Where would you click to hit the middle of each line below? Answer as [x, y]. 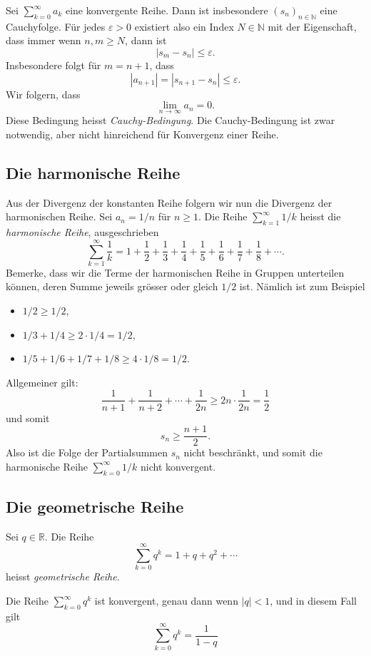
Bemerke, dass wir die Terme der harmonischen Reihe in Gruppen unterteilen [175, 272]
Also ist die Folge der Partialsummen [87, 452]
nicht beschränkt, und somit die [253, 452]
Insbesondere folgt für [54, 65]
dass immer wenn [44, 40]
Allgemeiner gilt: [42, 382]
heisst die [320, 216]
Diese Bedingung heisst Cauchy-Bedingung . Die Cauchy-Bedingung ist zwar [171, 120]
